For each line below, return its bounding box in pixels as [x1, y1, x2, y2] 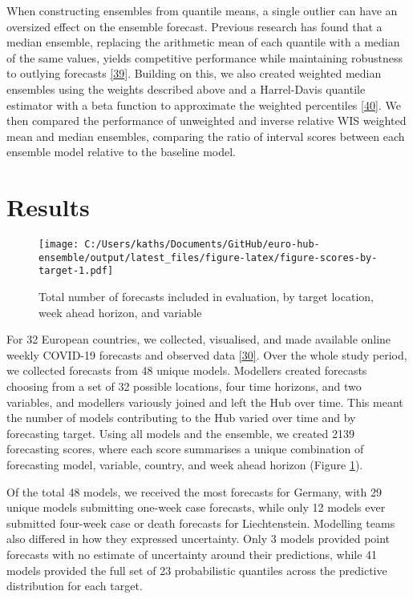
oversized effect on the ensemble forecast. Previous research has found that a [6, 18, 383, 34]
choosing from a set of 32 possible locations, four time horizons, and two [6, 378, 362, 394]
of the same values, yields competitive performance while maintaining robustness [6, 49, 403, 66]
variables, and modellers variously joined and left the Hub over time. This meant [6, 393, 403, 410]
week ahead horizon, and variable [38, 304, 202, 320]
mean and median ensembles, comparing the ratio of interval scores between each [6, 127, 405, 144]
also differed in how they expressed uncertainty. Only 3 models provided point [6, 530, 391, 547]
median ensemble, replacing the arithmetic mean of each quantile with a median [6, 34, 400, 50]
